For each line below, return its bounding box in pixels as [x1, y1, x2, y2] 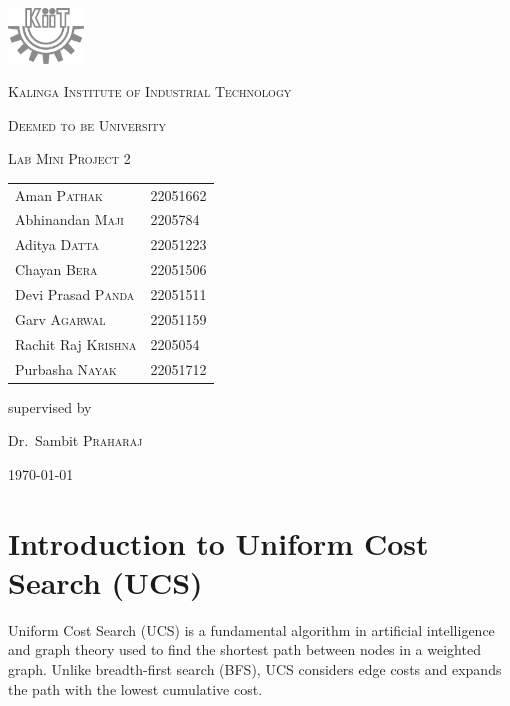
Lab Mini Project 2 [8, 148, 131, 169]
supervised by [8, 396, 92, 417]
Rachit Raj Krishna [15, 333, 137, 354]
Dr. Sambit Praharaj [8, 430, 143, 451]
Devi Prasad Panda [15, 284, 135, 304]
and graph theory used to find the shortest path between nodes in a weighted [8, 639, 481, 660]
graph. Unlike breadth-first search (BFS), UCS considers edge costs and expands [8, 658, 502, 679]
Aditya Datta [15, 234, 99, 255]
